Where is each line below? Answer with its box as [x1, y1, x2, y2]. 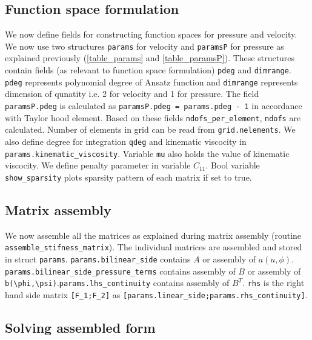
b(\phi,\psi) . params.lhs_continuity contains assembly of [5, 276, 230, 289]
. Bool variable [205, 159, 260, 172]
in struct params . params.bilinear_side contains [5, 252, 191, 265]
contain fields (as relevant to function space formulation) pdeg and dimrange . [5, 64, 291, 76]
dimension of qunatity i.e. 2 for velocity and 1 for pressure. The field [5, 87, 259, 100]
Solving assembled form [5, 318, 156, 336]
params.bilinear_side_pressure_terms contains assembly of [5, 264, 236, 277]
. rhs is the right [242, 276, 305, 289]
